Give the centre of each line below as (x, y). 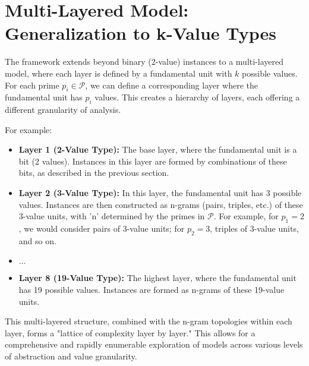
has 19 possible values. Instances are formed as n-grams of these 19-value (152, 290)
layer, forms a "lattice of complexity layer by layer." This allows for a (130, 332)
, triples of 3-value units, (254, 228)
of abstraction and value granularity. (71, 356)
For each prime (32, 85)
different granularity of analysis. (63, 110)
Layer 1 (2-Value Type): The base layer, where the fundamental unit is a (158, 149)
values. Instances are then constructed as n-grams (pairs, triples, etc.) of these (161, 204)
